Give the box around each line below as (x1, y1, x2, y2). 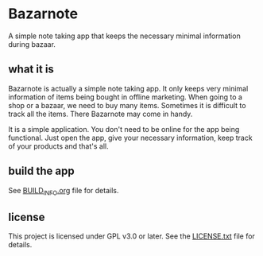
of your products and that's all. (8, 141, 109, 151)
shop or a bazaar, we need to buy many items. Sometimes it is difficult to (8, 100, 246, 110)
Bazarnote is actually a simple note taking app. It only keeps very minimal (8, 83, 249, 93)
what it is (8, 63, 54, 76)
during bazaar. (8, 39, 56, 48)
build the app (8, 165, 75, 178)
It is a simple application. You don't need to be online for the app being (8, 124, 240, 134)
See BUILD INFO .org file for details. (8, 185, 119, 197)
